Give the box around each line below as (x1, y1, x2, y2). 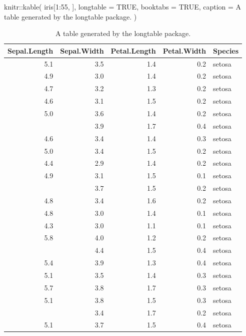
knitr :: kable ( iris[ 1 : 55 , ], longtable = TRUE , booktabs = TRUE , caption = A (4, 2, 241, 12)
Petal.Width (162, 45, 206, 56)
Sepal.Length (7, 45, 53, 56)
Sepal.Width (60, 45, 104, 56)
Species (213, 45, 239, 56)
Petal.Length (110, 45, 156, 56)
